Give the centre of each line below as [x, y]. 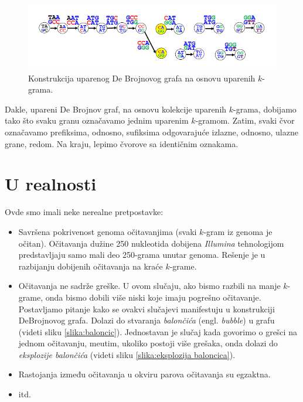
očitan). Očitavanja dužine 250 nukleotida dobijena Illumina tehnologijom [151, 243]
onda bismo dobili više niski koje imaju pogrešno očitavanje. [153, 297]
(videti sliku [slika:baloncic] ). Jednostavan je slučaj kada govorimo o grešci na [158, 331]
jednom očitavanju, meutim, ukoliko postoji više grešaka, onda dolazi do [148, 343]
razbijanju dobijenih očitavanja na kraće [91, 266]
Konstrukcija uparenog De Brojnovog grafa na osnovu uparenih [142, 78]
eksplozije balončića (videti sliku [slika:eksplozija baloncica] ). [127, 354]
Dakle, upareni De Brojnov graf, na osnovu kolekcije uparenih [116, 109]
